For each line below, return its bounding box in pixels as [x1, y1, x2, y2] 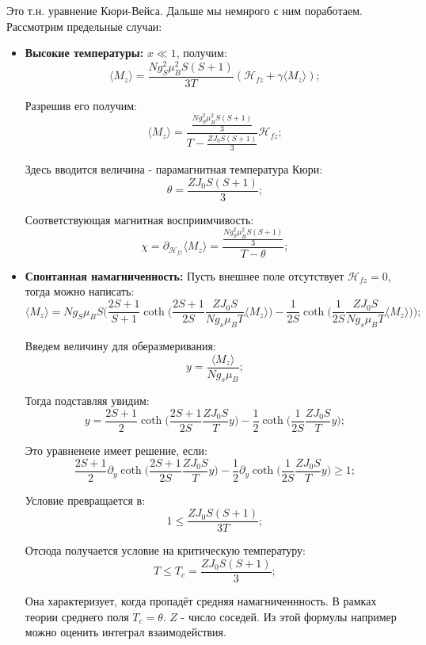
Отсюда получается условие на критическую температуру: [25, 542, 306, 559]
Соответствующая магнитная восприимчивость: [25, 211, 254, 227]
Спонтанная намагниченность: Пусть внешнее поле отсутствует [25, 267, 344, 284]
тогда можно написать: [25, 283, 135, 300]
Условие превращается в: [25, 491, 146, 508]
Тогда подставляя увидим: [25, 392, 150, 409]
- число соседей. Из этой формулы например [181, 608, 397, 624]
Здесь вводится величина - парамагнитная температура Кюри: [25, 160, 323, 177]
